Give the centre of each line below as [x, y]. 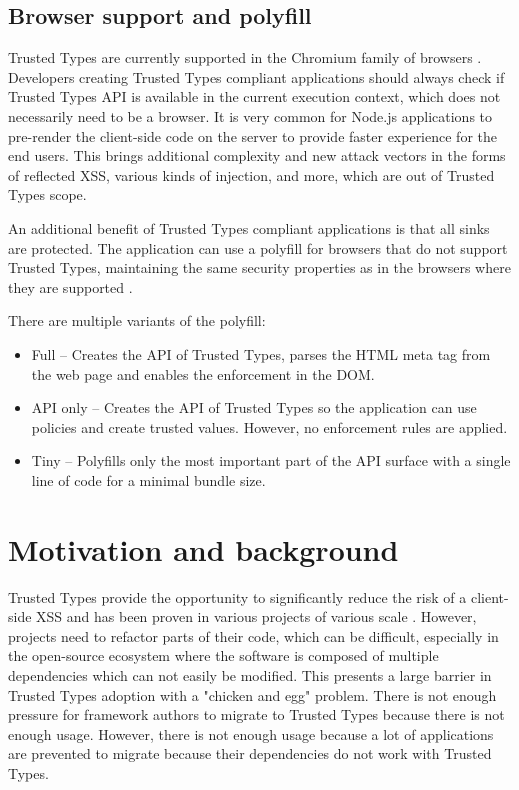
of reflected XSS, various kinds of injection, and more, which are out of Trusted [251, 174]
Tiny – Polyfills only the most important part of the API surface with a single [271, 460]
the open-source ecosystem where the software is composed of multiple [223, 655]
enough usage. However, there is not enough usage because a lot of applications [251, 733]
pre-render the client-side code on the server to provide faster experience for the [252, 135]
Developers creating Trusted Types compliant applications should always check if [256, 76]
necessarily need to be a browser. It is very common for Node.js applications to [250, 115]
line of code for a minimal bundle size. [148, 479]
